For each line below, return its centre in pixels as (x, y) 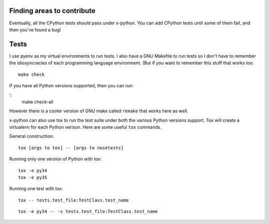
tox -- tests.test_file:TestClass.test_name (74, 200)
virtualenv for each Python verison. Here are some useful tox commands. (85, 127)
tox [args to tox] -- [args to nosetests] (71, 148)
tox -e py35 (33, 177)
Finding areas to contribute (52, 11)
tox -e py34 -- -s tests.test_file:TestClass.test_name (88, 212)
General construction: (32, 136)
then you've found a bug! (35, 29)
